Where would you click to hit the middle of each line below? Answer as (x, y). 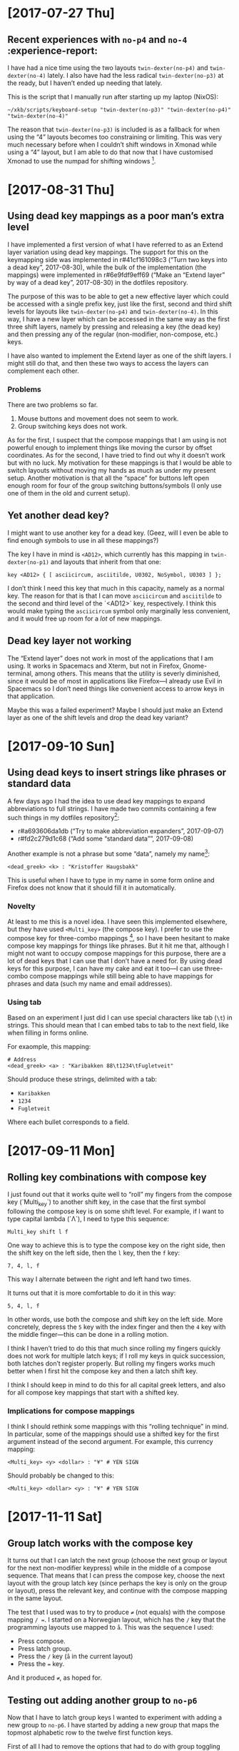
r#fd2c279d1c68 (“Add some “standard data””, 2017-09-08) (106, 839)
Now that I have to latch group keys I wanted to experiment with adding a (115, 1717)
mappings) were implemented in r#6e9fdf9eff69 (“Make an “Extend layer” (116, 275)
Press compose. (41, 1641)
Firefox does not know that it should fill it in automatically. (92, 888)
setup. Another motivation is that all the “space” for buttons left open (108, 478)
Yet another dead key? (58, 516)
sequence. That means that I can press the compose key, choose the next (116, 1575)
